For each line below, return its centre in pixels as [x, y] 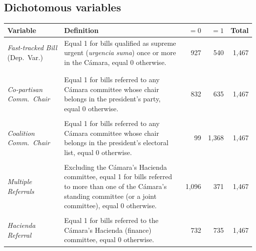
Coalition [21, 133]
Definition [81, 30]
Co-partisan [25, 89]
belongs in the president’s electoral [116, 142]
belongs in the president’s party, [112, 99]
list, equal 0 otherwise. [98, 152]
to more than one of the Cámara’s [115, 186]
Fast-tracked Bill [32, 47]
